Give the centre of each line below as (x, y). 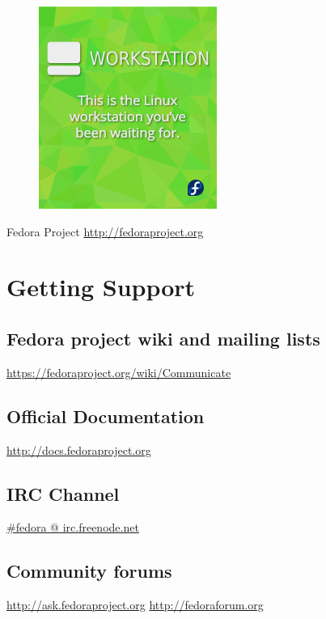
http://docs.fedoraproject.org (79, 449)
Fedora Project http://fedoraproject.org (105, 231)
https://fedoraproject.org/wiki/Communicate (119, 372)
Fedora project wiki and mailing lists (163, 338)
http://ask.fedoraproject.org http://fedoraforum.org (135, 605)
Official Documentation (106, 415)
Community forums (89, 571)
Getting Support (101, 287)
